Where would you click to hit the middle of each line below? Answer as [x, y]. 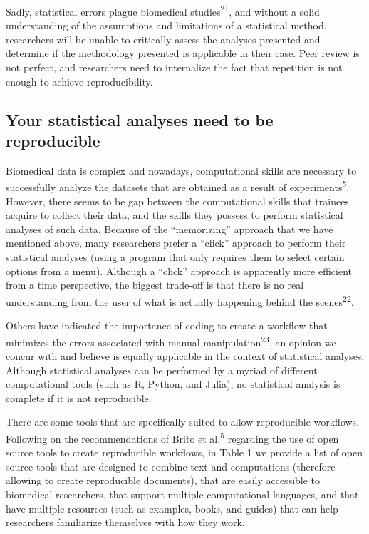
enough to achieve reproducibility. [79, 81]
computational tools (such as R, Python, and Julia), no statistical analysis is [173, 384]
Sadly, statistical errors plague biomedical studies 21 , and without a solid [163, 10]
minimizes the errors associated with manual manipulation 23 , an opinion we [171, 341]
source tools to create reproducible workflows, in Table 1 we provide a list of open [184, 452]
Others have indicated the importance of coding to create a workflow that [167, 325]
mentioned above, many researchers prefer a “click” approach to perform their [176, 243]
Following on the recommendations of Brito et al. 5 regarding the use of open [172, 437]
